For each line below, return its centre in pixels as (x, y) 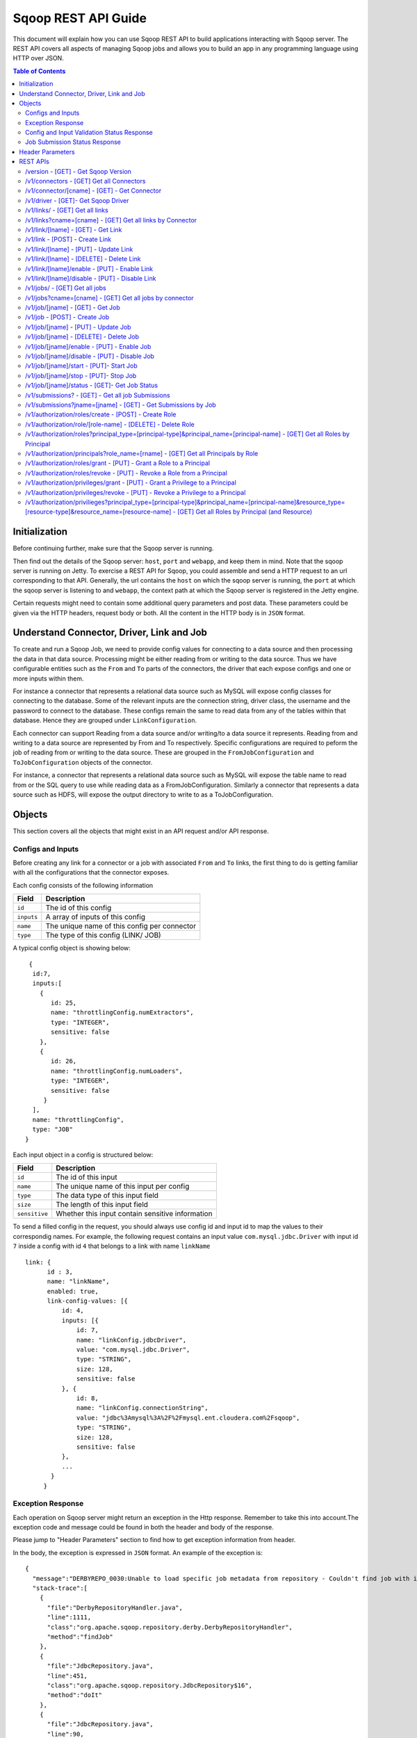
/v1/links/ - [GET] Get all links (67, 210)
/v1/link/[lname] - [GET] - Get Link (74, 229)
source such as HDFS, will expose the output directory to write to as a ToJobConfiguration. (143, 794)
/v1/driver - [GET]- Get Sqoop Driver (77, 200)
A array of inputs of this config (96, 917)
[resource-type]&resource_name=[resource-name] (98, 512)
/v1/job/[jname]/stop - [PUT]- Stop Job (81, 375)
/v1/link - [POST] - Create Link (68, 239)
